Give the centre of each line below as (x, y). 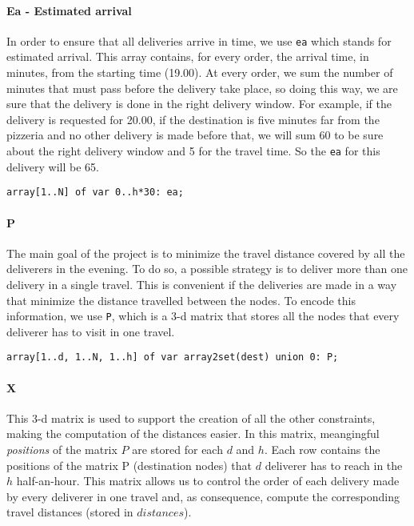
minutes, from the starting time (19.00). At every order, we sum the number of (200, 72)
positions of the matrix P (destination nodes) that (129, 465)
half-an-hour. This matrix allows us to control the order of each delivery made (208, 481)
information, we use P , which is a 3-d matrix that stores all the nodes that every (203, 316)
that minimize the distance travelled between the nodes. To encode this (181, 300)
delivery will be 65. (53, 166)
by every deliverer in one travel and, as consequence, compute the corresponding (203, 496)
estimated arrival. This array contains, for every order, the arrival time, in (188, 56)
